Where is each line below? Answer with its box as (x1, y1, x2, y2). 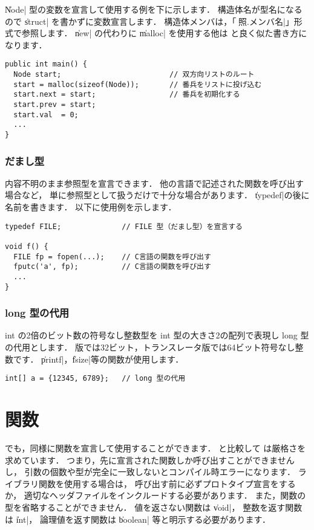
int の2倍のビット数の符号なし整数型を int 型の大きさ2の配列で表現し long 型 (5, 329, 309, 341)
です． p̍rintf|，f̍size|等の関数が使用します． (13, 352, 184, 365)
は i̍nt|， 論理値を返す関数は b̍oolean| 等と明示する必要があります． (5, 512, 270, 525)
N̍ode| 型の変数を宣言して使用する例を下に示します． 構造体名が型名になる (5, 3, 303, 15)
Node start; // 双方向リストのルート (13, 70, 255, 79)
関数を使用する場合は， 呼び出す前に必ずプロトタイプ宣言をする (38, 477, 296, 490)
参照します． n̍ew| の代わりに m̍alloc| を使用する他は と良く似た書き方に (21, 27, 307, 39)
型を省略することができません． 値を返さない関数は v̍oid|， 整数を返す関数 (5, 500, 303, 513)
